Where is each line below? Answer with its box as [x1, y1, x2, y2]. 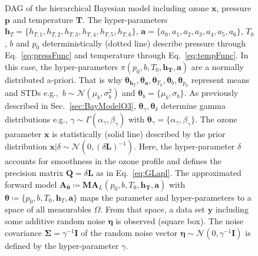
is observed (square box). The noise [115, 215, 244, 227]
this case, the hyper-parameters [5, 61, 118, 73]
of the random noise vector [81, 226, 178, 238]
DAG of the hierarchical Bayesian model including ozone [5, 2, 209, 14]
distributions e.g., [5, 112, 68, 125]
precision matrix [5, 167, 64, 179]
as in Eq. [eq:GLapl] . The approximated [96, 167, 242, 179]
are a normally [191, 61, 244, 73]
